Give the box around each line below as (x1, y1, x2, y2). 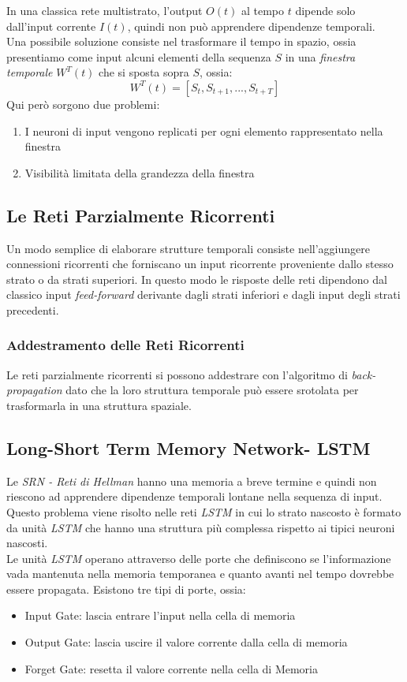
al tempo (241, 2, 285, 18)
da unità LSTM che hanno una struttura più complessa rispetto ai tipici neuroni (6, 519, 395, 535)
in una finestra (285, 48, 356, 65)
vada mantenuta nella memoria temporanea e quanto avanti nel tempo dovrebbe (6, 565, 394, 582)
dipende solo (295, 2, 356, 18)
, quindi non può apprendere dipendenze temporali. (127, 17, 375, 34)
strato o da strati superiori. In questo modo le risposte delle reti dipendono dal (6, 270, 387, 287)
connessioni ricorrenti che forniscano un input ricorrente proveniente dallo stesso (6, 255, 394, 272)
